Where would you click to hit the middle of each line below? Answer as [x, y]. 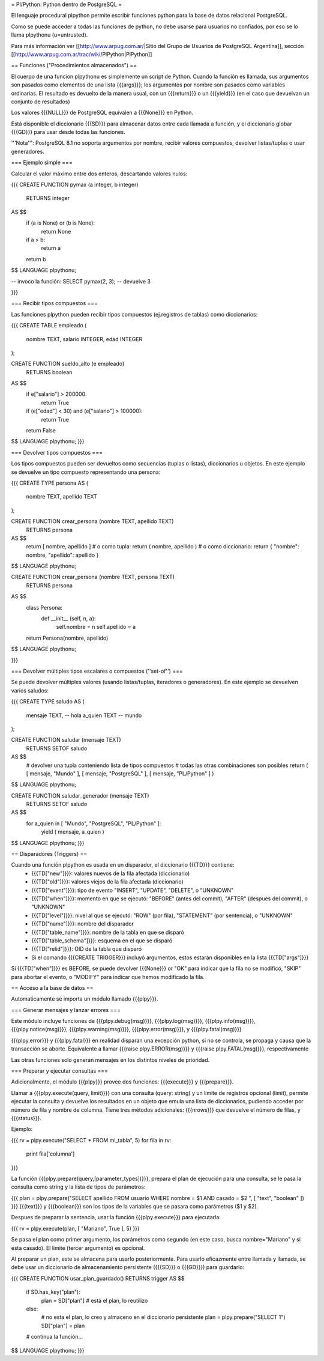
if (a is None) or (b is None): [61, 223]
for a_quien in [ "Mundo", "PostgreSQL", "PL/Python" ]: [94, 823]
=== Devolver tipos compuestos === [57, 452]
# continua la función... [55, 1337]
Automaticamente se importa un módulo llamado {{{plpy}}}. [85, 999]
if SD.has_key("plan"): [53, 1292]
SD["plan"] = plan [63, 1326]
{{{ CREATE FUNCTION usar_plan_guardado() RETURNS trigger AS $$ [98, 1278]
